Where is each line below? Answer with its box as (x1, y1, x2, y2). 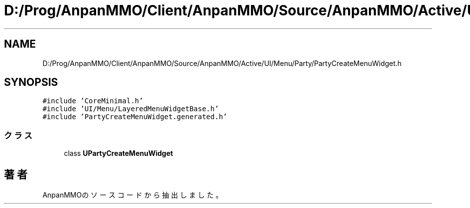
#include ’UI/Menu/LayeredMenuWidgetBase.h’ (42, 105, 219, 113)
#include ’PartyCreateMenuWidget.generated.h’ (42, 113, 228, 121)
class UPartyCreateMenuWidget (64, 149, 173, 158)
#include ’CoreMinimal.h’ (42, 97, 143, 105)
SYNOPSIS (4, 76, 58, 89)
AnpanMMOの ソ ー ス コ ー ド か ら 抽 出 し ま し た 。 (42, 191, 223, 200)
